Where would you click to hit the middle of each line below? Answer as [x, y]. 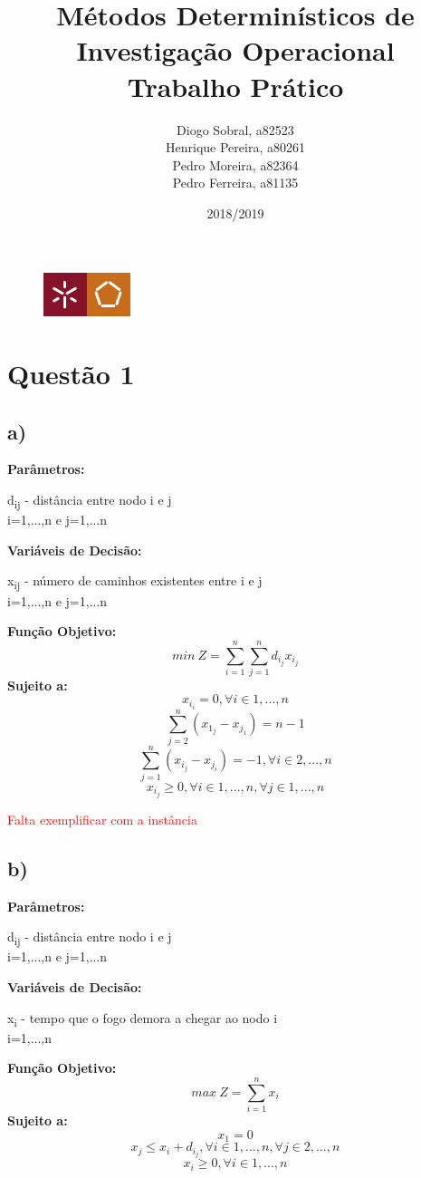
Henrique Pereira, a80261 [235, 147]
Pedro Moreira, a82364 [235, 164]
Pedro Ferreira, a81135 [235, 183]
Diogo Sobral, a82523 [235, 129]
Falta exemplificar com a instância [102, 819]
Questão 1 [71, 374]
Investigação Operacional [235, 50]
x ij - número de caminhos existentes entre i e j [135, 582]
